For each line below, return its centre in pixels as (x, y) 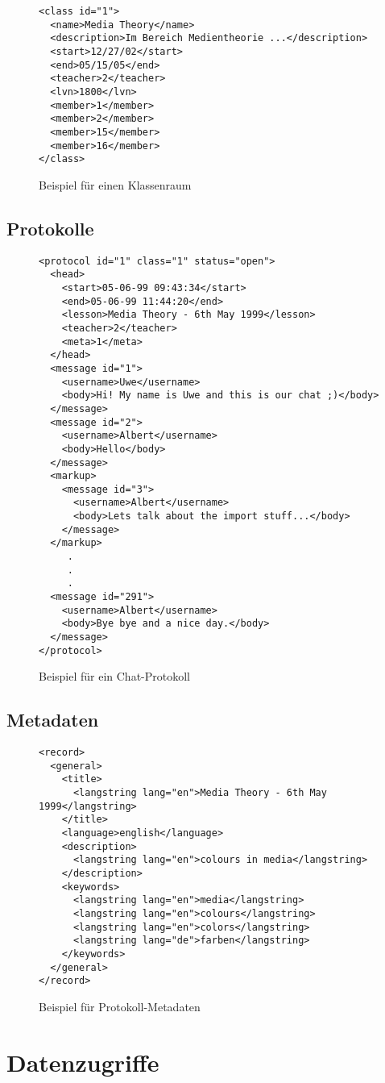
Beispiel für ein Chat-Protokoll (115, 676)
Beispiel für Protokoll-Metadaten (120, 1006)
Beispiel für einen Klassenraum (115, 184)
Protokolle (50, 228)
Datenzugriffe (83, 1062)
